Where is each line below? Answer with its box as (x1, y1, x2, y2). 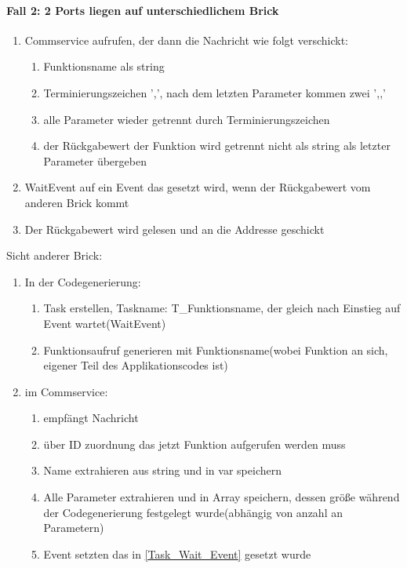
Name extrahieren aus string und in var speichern (43, 462, 282, 479)
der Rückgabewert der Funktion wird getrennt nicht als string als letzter (43, 137, 391, 154)
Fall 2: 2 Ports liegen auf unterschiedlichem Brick (6, 2, 279, 18)
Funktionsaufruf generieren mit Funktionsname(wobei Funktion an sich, (43, 341, 388, 358)
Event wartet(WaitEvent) (43, 315, 166, 331)
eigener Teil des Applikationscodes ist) (43, 357, 228, 373)
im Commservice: (24, 383, 108, 399)
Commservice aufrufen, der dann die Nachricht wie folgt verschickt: (24, 31, 348, 48)
